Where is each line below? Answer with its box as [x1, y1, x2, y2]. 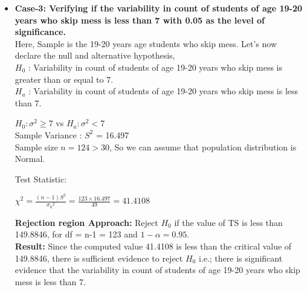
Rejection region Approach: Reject [15, 216, 158, 228]
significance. [15, 25, 66, 38]
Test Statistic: [15, 172, 67, 185]
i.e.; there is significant [198, 251, 283, 264]
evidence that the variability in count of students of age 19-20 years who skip [15, 263, 300, 276]
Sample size [15, 140, 58, 153]
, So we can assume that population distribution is [109, 140, 297, 153]
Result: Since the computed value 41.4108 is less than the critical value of [15, 239, 292, 252]
